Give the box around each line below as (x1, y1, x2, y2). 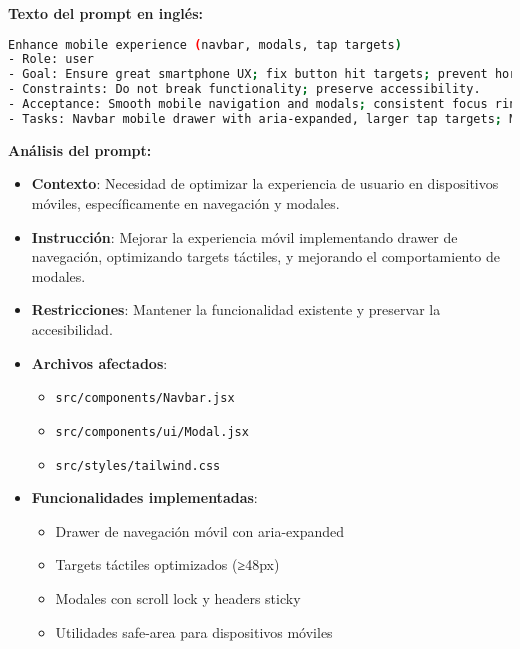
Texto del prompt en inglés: (8, 3, 203, 23)
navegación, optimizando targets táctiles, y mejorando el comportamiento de (31, 246, 500, 267)
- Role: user (8, 52, 94, 67)
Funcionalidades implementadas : (31, 487, 258, 508)
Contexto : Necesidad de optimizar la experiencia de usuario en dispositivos (31, 173, 499, 194)
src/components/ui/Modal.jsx (55, 424, 249, 439)
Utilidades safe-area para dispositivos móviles (55, 621, 333, 642)
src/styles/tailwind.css (55, 458, 221, 473)
